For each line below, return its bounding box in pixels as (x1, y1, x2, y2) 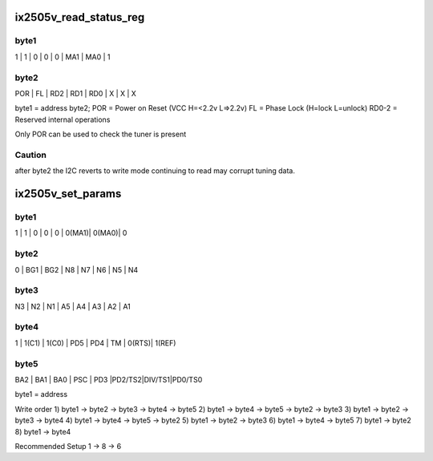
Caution (14, 149, 47, 160)
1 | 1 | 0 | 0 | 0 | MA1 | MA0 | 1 (14, 52, 111, 62)
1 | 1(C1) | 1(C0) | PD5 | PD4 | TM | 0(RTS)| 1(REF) (14, 338, 176, 348)
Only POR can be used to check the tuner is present (14, 129, 187, 140)
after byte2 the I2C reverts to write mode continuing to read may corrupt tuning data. (14, 166, 296, 176)
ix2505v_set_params (14, 187, 122, 200)
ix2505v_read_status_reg (14, 10, 145, 24)
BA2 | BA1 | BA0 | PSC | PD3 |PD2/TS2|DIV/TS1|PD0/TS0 (14, 374, 203, 384)
